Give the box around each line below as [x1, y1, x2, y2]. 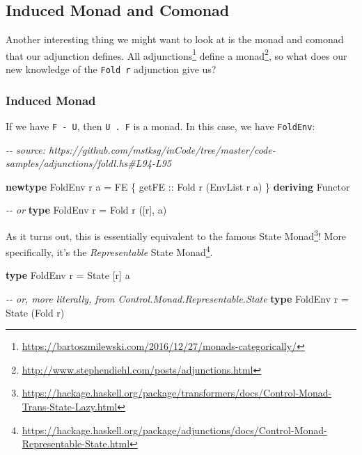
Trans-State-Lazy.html [22, 399, 118, 414]
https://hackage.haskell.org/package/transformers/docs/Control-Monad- [22, 385, 332, 400]
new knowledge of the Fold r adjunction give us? [6, 62, 217, 77]
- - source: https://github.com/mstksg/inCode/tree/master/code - [6, 142, 276, 157]
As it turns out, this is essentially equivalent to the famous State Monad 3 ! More [6, 226, 347, 243]
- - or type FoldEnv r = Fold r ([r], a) [6, 202, 167, 217]
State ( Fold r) [6, 305, 65, 319]
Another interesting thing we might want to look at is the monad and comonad [6, 32, 344, 47]
